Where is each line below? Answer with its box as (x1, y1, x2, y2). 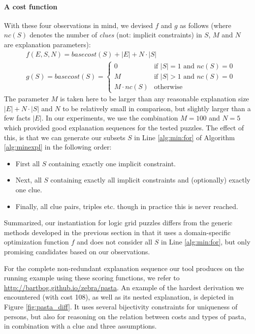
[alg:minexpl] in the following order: (4, 142, 112, 152)
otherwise (154, 83, 183, 91)
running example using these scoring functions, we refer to (4, 273, 180, 283)
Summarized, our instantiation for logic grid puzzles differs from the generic (4, 217, 233, 228)
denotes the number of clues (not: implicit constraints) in (30, 30, 202, 40)
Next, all (15, 175, 42, 185)
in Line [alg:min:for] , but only (161, 237, 251, 247)
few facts (4, 113, 31, 123)
